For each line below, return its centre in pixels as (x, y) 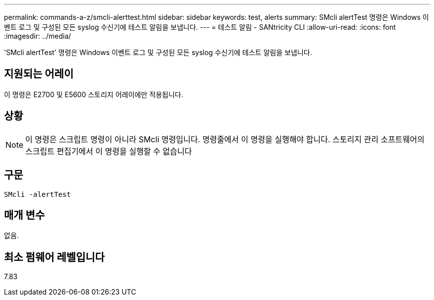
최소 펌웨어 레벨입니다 (54, 257)
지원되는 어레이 (39, 74)
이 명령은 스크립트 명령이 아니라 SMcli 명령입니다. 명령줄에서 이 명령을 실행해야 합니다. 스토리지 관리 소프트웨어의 (225, 139)
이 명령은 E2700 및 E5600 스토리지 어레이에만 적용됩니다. (94, 94)
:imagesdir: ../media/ (38, 36)
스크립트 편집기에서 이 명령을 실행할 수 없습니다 (109, 151)
